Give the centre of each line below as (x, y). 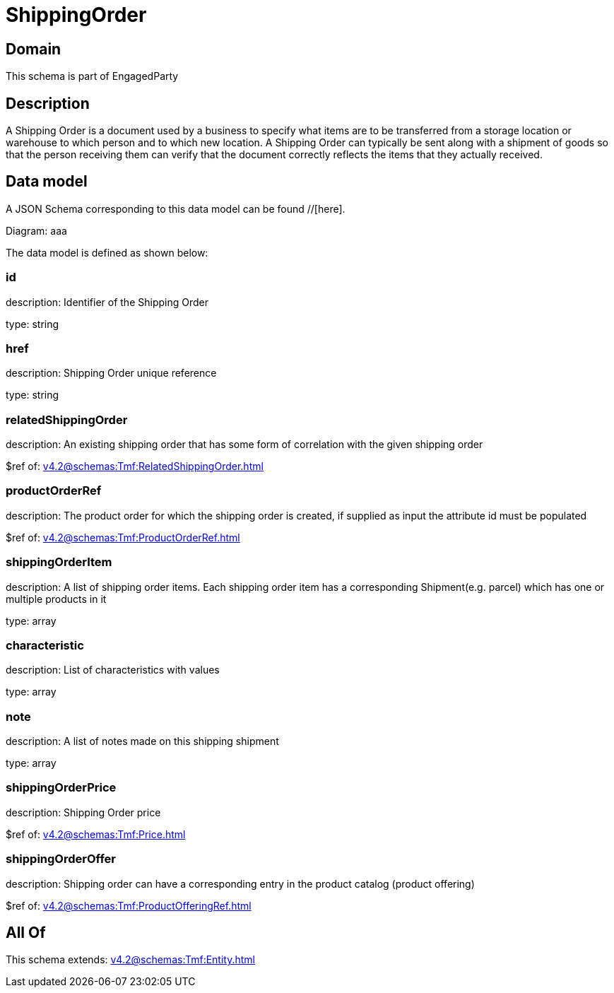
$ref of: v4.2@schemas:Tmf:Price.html (96, 834)
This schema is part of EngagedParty (92, 76)
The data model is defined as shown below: (107, 252)
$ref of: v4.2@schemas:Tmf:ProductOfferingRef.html (129, 905)
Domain (34, 49)
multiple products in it (56, 599)
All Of (26, 933)
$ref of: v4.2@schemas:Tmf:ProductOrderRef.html (123, 537)
